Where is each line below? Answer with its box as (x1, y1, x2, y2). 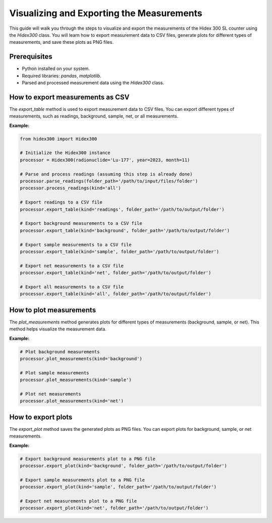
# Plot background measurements (20, 349, 100, 355)
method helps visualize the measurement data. (9, 326, 107, 332)
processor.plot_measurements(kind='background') (20, 356, 143, 361)
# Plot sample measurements (20, 370, 89, 375)
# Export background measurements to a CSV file (20, 221, 143, 226)
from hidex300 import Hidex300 (20, 136, 98, 142)
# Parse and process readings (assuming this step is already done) (20, 171, 193, 177)
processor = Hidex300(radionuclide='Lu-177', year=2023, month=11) (20, 157, 190, 163)
